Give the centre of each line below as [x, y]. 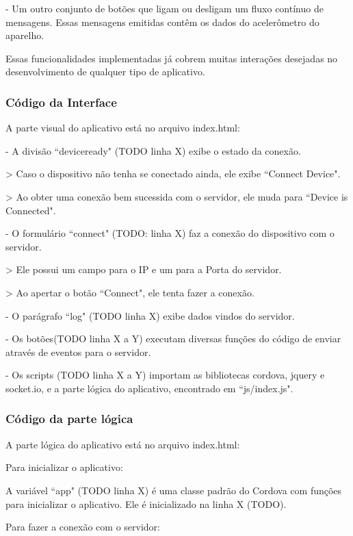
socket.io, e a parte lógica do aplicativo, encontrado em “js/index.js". [149, 388]
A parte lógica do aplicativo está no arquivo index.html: [123, 444]
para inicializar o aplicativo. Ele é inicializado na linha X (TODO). [146, 503]
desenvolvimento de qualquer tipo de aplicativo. [105, 72]
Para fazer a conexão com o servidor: [83, 527]
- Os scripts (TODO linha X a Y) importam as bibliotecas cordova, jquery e [165, 375]
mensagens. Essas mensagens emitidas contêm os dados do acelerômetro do [162, 22]
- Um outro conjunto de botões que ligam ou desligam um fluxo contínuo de [165, 8]
